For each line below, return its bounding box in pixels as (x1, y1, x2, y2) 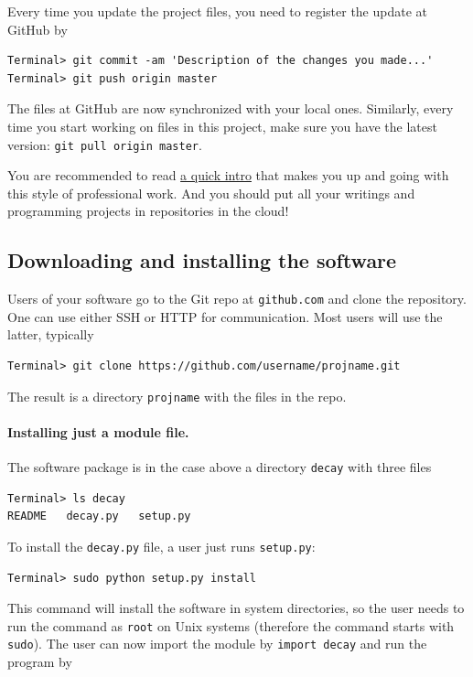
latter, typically (7, 325, 94, 344)
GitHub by (7, 19, 68, 38)
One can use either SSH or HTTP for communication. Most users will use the (7, 306, 443, 326)
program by (7, 652, 72, 672)
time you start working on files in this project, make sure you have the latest (7, 116, 437, 135)
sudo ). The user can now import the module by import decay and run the (7, 634, 427, 653)
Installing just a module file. (7, 422, 189, 441)
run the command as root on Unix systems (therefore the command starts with (7, 616, 455, 635)
